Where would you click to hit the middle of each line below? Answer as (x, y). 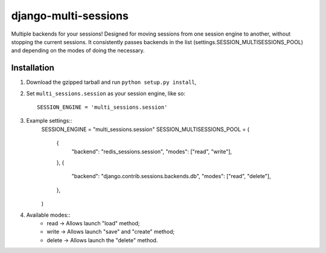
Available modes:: (48, 215)
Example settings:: (49, 121)
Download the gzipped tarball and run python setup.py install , (111, 82)
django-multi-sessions (70, 16)
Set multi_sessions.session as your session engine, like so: (106, 93)
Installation (33, 68)
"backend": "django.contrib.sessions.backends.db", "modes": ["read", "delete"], (171, 176)
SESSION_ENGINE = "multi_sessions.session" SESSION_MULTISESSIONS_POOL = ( (145, 129)
